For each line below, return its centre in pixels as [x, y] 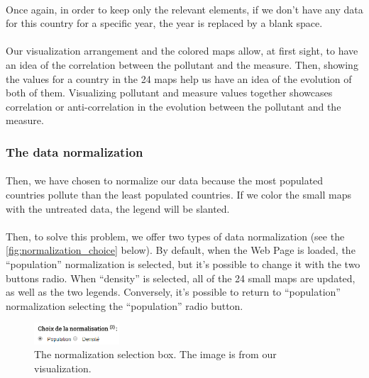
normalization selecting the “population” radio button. [125, 305]
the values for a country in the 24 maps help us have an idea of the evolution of [179, 78]
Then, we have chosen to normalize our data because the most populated [165, 180]
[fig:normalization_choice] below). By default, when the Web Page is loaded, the [181, 250]
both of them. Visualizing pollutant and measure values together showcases [169, 93]
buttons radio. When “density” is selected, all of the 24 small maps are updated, [181, 278]
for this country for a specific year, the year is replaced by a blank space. [164, 23]
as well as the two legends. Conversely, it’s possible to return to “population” [173, 292]
